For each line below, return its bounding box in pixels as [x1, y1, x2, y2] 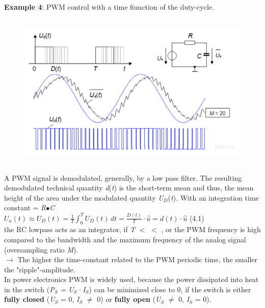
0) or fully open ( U [97, 294, 161, 304]
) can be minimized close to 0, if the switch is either [89, 284, 251, 294]
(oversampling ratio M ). [4, 244, 78, 255]
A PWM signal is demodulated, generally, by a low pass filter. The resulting [4, 172, 242, 183]
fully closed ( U [4, 294, 55, 304]
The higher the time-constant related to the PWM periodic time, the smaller [17, 254, 258, 265]
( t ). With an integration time [168, 192, 259, 203]
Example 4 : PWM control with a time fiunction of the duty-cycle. [4, 2, 214, 12]
